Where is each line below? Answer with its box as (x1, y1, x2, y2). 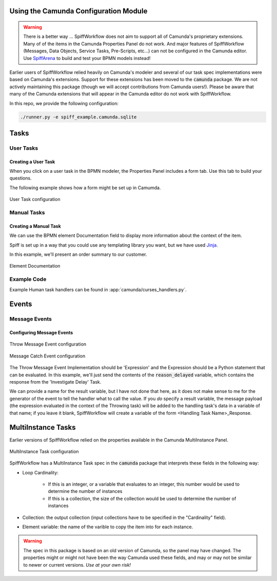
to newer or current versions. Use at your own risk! (23, 562, 131, 568)
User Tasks (9, 144, 38, 151)
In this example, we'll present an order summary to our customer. (9, 251, 147, 257)
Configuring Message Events (9, 330, 73, 336)
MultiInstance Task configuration (9, 448, 79, 454)
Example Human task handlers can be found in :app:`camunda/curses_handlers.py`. (9, 286, 187, 292)
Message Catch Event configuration (9, 353, 86, 359)
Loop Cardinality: (22, 469, 58, 475)
